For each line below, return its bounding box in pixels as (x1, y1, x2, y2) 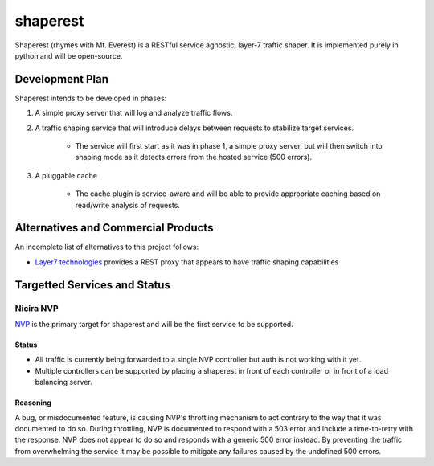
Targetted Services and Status (14, 278, 170, 292)
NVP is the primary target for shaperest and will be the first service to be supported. (14, 320, 293, 329)
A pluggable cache (35, 170, 98, 180)
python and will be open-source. (14, 51, 123, 60)
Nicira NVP (14, 302, 59, 313)
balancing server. (35, 378, 92, 387)
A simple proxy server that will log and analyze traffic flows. (35, 108, 233, 118)
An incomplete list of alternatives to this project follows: (14, 242, 199, 252)
